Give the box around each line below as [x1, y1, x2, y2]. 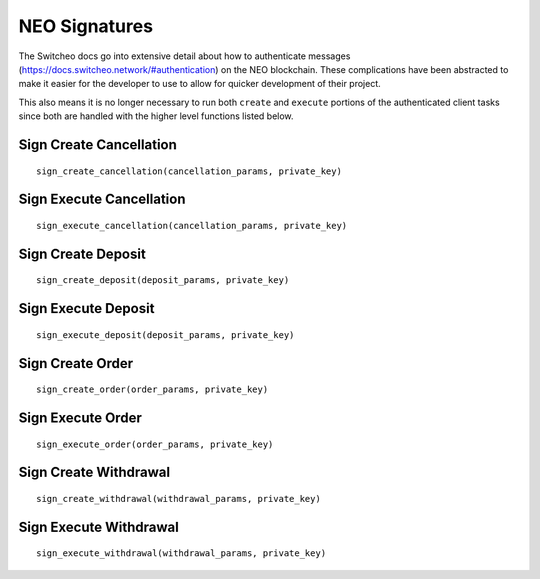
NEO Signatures [18, 15, 154, 37]
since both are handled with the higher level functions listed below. [18, 110, 294, 122]
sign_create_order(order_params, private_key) [36, 384, 269, 395]
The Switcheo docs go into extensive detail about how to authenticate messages [18, 50, 351, 62]
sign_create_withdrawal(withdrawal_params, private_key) [36, 493, 322, 504]
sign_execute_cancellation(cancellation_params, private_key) [36, 220, 348, 231]
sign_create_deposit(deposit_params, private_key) [36, 275, 290, 286]
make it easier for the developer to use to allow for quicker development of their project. [18, 78, 382, 90]
